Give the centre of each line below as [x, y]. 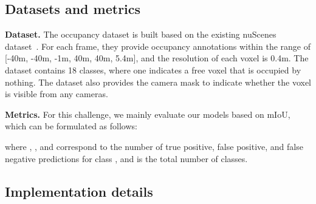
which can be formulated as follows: [71, 126]
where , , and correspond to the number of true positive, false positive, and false [154, 146]
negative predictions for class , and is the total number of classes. [126, 158]
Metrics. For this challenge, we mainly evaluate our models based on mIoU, [148, 114]
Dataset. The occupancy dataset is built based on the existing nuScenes [141, 34]
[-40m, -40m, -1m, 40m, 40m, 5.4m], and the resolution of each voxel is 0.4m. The [157, 58]
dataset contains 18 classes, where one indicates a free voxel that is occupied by [153, 70]
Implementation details [79, 191]
